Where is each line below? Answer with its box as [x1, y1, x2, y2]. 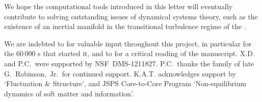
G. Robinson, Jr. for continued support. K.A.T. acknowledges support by [4, 68, 236, 79]
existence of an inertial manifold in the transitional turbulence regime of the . [4, 21, 246, 32]
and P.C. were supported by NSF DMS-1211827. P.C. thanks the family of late [4, 58, 254, 68]
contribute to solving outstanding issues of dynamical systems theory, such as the [4, 11, 258, 21]
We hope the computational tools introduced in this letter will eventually [4, 1, 233, 11]
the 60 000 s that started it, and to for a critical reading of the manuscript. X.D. [4, 48, 255, 59]
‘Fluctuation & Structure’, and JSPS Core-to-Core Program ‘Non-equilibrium [4, 78, 247, 89]
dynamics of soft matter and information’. [4, 88, 134, 98]
